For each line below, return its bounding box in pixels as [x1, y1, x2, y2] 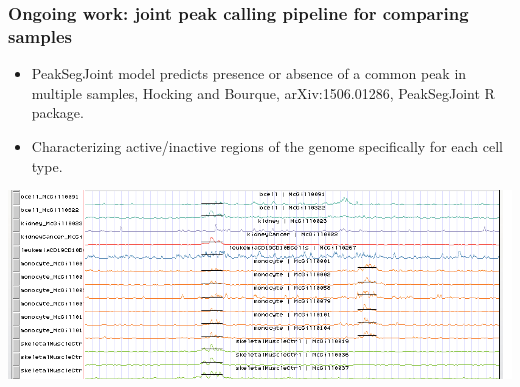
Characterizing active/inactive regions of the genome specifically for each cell [31, 135, 504, 156]
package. [31, 102, 84, 123]
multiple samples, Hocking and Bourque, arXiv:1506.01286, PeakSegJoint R [31, 82, 495, 103]
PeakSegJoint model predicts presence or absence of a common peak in [31, 63, 467, 84]
